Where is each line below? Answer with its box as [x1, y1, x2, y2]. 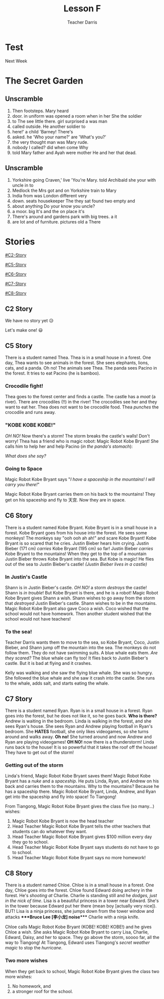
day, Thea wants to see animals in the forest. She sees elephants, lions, [5, 360, 149, 366]
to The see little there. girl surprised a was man [12, 118, 108, 124]
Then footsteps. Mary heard [12, 108, 69, 114]
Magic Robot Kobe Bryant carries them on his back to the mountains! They [5, 491, 156, 497]
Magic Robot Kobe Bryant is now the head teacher [12, 818, 114, 824]
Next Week [5, 58, 27, 64]
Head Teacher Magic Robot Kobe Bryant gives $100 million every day [12, 834, 152, 840]
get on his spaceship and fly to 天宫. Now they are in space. [5, 497, 126, 502]
